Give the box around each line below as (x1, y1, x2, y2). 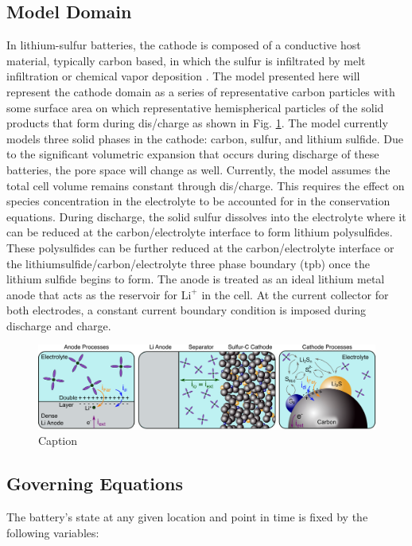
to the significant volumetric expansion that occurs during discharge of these (6, 146, 379, 162)
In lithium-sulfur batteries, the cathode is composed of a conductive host (6, 37, 361, 53)
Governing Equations (6, 471, 184, 496)
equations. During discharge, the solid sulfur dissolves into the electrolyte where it (6, 208, 406, 224)
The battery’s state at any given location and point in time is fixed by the (6, 509, 368, 525)
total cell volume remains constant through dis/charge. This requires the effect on (6, 177, 405, 193)
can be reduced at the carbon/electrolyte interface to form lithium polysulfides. (6, 224, 393, 240)
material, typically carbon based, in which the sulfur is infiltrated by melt (6, 52, 366, 68)
